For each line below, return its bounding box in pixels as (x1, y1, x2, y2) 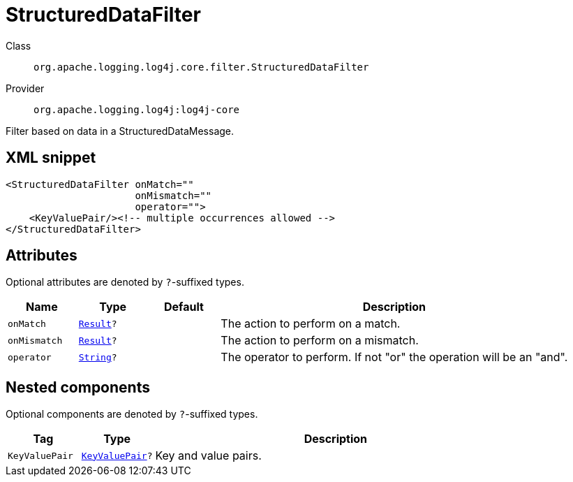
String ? (78, 351, 117, 363)
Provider (6, 82, 45, 94)
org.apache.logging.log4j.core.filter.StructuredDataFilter (34, 61, 369, 73)
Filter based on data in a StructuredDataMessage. (6, 124, 235, 137)
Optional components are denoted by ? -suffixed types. (6, 408, 258, 421)
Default (164, 300, 204, 314)
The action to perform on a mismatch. (221, 333, 419, 348)
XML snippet (6, 149, 96, 167)
